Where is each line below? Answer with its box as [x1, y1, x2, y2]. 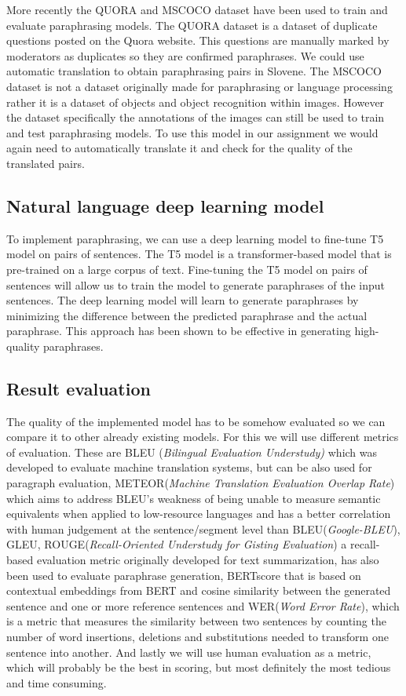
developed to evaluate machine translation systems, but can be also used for [6, 459, 372, 476]
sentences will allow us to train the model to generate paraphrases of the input [6, 276, 385, 293]
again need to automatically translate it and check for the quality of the [6, 140, 353, 156]
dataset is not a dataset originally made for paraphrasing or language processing [6, 78, 393, 94]
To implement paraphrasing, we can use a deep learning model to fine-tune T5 [6, 230, 384, 246]
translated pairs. [6, 155, 85, 171]
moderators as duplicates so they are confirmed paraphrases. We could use [6, 47, 364, 64]
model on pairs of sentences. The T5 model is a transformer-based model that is [6, 246, 392, 262]
